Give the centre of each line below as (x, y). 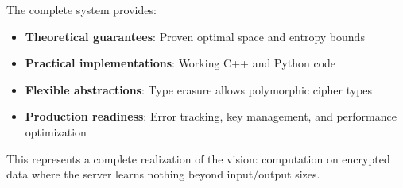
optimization (56, 131)
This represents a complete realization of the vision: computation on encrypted (198, 158)
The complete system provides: (81, 10)
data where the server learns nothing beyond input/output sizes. (163, 174)
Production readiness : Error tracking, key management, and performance (211, 116)
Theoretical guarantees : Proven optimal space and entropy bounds (195, 36)
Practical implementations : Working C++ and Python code (180, 63)
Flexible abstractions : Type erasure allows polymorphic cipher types (199, 89)
